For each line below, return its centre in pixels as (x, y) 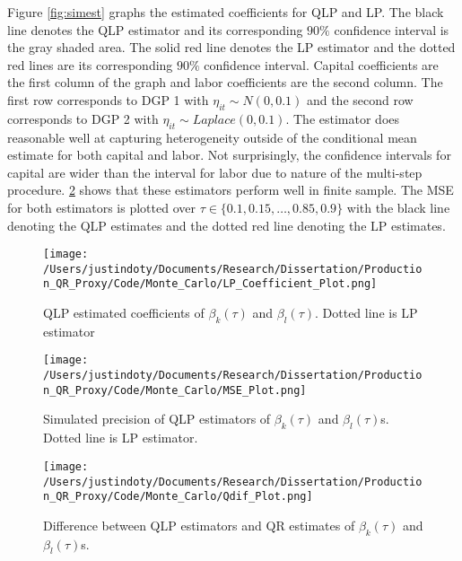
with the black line (398, 207)
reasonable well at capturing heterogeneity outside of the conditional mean (212, 137)
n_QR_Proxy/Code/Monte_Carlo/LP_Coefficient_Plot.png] (210, 284)
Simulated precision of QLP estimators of (157, 419)
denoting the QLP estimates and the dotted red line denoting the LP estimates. (227, 225)
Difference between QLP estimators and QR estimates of (199, 525)
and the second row (360, 99)
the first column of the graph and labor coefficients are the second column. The (225, 82)
